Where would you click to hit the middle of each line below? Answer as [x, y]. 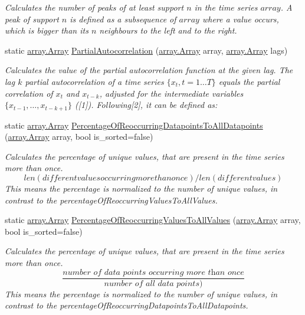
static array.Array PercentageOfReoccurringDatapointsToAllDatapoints [134, 125]
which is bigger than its [47, 30]
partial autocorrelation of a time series [94, 81]
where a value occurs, [240, 19]
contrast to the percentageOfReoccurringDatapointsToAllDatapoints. [127, 305]
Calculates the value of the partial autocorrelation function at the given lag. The [149, 70]
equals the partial [249, 81]
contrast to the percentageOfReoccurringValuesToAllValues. [111, 200]
